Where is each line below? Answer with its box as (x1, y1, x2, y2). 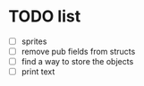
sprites (21, 36, 47, 47)
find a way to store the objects (21, 56, 134, 67)
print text (21, 66, 55, 77)
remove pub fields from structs (21, 47, 136, 56)
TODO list (8, 6, 81, 27)
